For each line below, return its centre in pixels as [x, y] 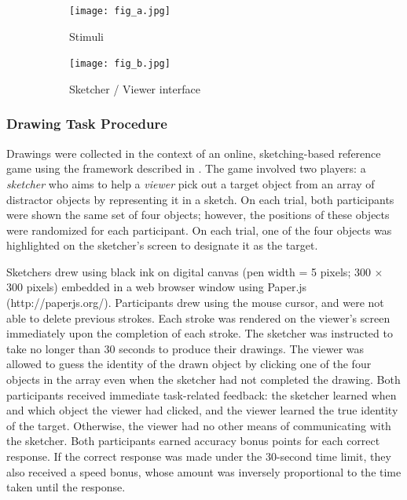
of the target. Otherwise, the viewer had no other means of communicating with [199, 425]
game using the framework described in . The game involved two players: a [186, 168]
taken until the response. [66, 487]
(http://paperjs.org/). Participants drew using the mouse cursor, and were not [195, 303]
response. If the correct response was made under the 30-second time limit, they [199, 456]
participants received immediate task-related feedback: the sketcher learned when [202, 394]
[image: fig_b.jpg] [120, 64]
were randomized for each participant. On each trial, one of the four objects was [199, 230]
